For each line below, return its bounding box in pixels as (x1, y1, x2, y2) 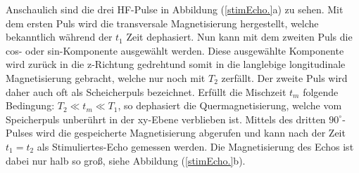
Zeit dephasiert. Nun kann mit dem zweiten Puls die (126, 29, 353, 44)
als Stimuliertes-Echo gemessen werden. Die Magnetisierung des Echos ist (37, 139, 354, 153)
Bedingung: (6, 98, 55, 113)
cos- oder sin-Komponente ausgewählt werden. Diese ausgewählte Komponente (6, 43, 344, 57)
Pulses (6, 125, 33, 140)
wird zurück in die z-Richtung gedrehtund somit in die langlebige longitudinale (6, 57, 346, 71)
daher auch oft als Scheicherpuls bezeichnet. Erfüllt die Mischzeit (6, 84, 286, 99)
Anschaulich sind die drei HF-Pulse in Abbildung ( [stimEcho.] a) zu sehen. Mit (6, 2, 344, 16)
